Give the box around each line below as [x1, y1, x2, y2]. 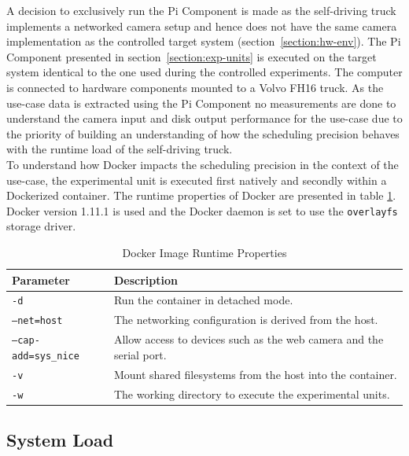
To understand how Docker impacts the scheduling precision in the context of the [6, 156, 399, 172]
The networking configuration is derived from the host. [113, 311, 378, 328]
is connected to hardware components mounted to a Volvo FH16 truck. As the [6, 79, 384, 95]
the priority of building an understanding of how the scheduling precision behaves [6, 125, 400, 142]
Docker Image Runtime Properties [122, 244, 287, 260]
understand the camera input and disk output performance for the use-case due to [6, 110, 403, 127]
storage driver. [6, 218, 76, 234]
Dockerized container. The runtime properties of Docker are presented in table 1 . [6, 187, 396, 204]
